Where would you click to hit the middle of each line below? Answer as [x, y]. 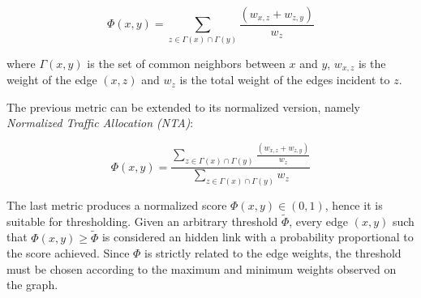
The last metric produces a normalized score [117, 205]
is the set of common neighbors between [186, 63]
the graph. [32, 285]
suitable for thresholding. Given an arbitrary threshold [142, 221]
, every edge [319, 221]
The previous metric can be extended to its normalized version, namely [183, 106]
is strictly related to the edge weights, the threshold [273, 253]
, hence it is [354, 205]
